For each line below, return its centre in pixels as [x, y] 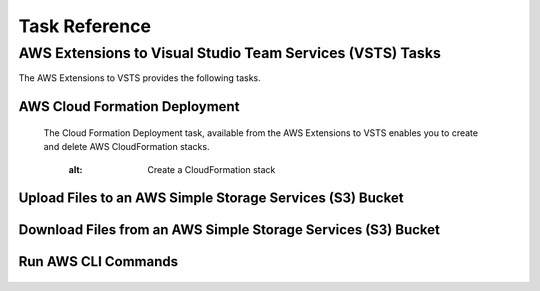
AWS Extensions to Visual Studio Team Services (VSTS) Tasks [230, 53]
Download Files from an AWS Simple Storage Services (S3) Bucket [229, 230]
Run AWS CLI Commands [98, 261]
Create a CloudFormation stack [211, 169]
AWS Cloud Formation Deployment [129, 106]
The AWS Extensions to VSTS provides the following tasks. [140, 78]
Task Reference [85, 26]
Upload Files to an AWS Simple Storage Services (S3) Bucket [211, 198]
